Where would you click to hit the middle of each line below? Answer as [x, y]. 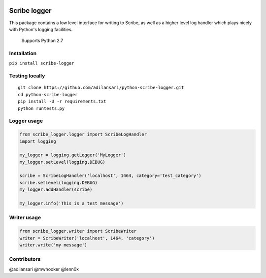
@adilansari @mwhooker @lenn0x [44, 269]
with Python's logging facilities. [41, 29]
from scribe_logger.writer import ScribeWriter [78, 231]
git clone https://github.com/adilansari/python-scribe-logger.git [101, 88]
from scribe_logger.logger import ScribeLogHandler [83, 135]
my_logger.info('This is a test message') [71, 204]
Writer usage [25, 218]
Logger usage [26, 121]
